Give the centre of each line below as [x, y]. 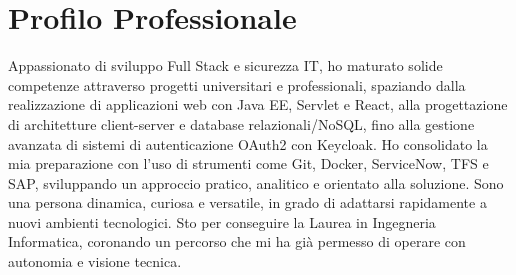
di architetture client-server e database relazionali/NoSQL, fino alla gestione [241, 123]
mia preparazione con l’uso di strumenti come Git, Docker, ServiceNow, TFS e [248, 163]
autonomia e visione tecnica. [95, 261]
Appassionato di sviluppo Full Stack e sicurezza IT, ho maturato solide [225, 65]
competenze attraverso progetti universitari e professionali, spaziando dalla [237, 84]
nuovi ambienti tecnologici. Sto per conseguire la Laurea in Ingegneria [222, 221]
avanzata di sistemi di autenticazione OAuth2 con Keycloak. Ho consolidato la [248, 143]
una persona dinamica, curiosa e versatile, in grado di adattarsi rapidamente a [247, 202]
